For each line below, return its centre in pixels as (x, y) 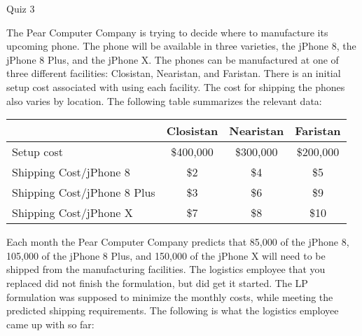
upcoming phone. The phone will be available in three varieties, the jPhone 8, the (181, 46)
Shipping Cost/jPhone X (72, 213)
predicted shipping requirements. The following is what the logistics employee (173, 310)
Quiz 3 (21, 8)
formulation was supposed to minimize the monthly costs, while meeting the (170, 296)
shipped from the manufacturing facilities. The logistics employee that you (166, 269)
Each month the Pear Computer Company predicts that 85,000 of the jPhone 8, (178, 242)
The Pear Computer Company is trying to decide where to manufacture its (167, 32)
